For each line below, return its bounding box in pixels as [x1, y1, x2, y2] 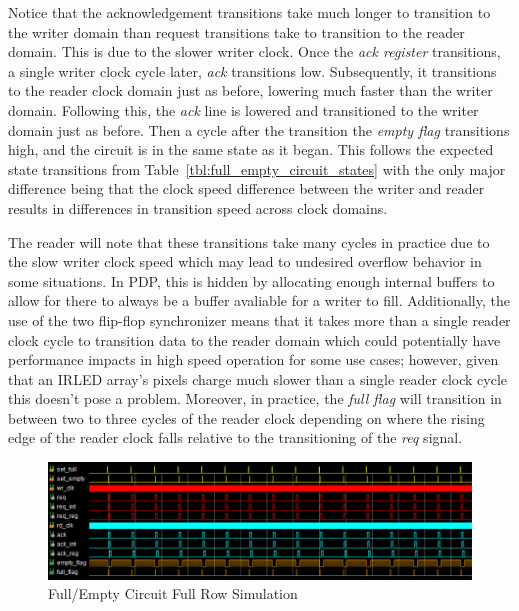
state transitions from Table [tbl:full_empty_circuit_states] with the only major [8, 158, 506, 179]
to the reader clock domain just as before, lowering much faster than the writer [8, 80, 493, 101]
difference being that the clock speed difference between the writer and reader [8, 178, 485, 199]
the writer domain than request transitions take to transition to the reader [8, 21, 465, 42]
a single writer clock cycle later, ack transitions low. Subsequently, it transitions [8, 60, 497, 81]
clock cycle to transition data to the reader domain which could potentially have [8, 329, 501, 350]
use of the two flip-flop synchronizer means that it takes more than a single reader [8, 309, 511, 330]
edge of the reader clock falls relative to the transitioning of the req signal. [8, 427, 463, 448]
